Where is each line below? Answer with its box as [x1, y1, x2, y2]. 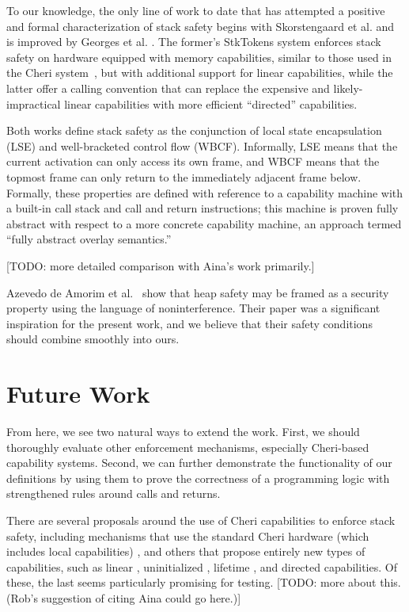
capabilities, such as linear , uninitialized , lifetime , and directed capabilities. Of [6, 558, 397, 575]
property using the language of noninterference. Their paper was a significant [6, 300, 381, 316]
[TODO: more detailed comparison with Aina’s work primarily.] [6, 257, 315, 273]
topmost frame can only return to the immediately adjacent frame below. [6, 168, 362, 185]
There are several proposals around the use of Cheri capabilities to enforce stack [6, 511, 396, 528]
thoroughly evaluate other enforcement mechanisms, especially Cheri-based [6, 438, 369, 455]
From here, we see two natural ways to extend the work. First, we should [6, 423, 360, 439]
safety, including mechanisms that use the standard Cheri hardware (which [6, 527, 369, 544]
